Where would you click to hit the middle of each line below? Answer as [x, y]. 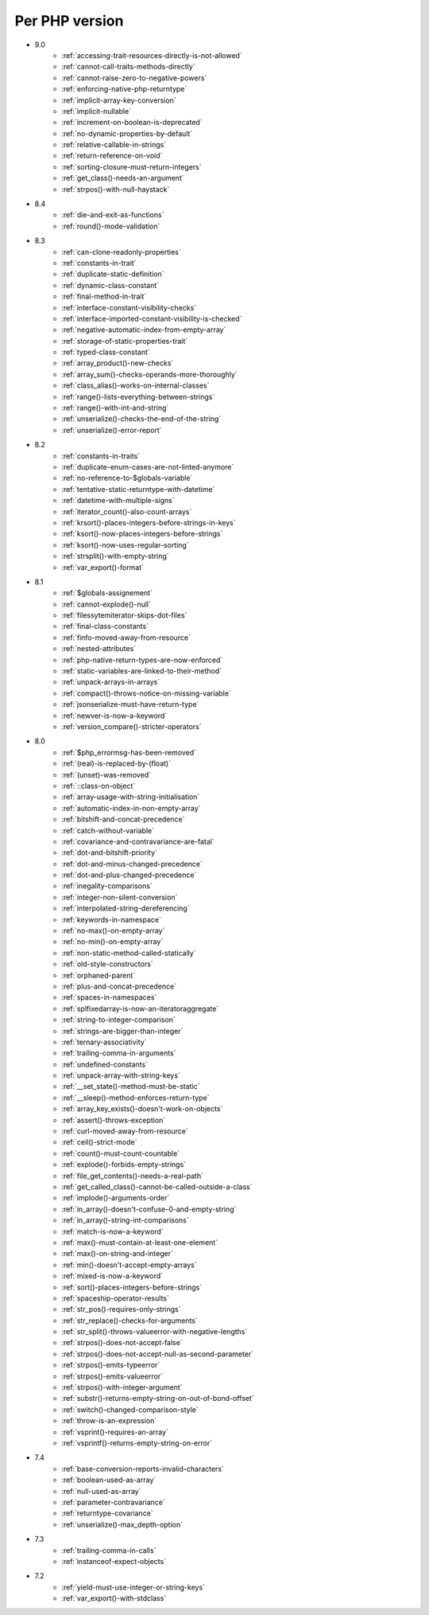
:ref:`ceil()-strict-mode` [99, 1142]
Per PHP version [69, 21]
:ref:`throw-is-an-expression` [109, 1421]
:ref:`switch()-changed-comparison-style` [130, 1410]
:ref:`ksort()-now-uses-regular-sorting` [126, 544]
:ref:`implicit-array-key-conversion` [119, 100]
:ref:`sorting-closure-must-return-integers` [131, 166]
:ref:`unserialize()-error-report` [112, 430]
